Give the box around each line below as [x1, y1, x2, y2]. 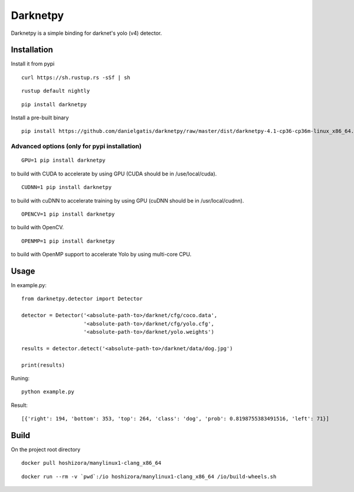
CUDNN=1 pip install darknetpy [21, 184, 112, 191]
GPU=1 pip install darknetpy [21, 157, 106, 164]
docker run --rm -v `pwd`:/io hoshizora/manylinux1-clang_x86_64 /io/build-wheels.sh [21, 473, 277, 480]
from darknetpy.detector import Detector [21, 295, 143, 302]
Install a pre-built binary [11, 114, 69, 121]
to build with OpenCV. [11, 224, 64, 231]
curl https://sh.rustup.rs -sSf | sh [21, 74, 131, 81]
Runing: [11, 374, 29, 382]
